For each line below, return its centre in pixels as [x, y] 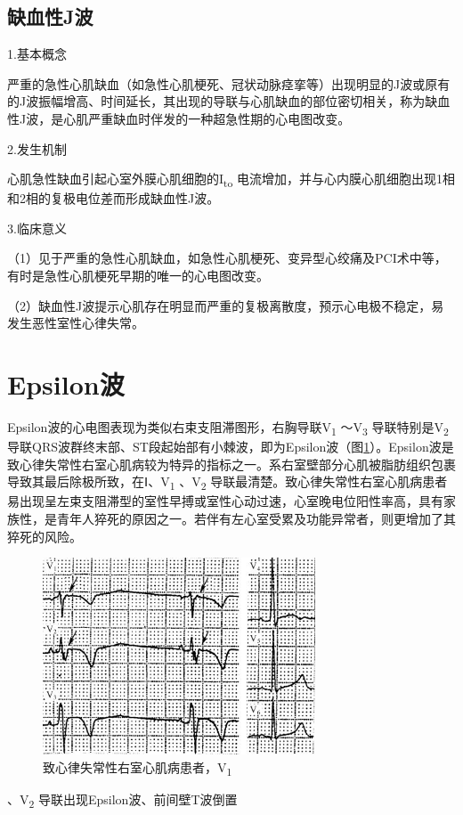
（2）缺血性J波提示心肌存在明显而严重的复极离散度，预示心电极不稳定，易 [226, 305]
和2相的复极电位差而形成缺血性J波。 [114, 198]
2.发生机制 [37, 148]
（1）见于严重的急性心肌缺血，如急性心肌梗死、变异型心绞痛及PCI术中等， [227, 258]
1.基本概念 [37, 54]
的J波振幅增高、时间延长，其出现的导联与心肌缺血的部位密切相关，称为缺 [223, 101]
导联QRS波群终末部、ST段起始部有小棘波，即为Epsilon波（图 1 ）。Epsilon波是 [231, 447]
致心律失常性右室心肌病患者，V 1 [138, 768]
